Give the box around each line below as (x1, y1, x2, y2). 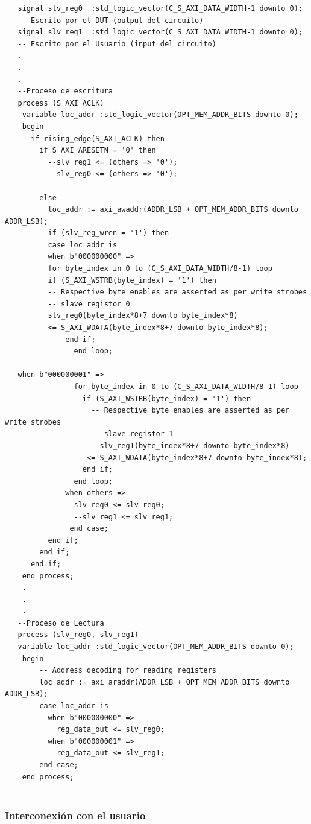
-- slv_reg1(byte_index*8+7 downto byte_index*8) (87, 441, 290, 450)
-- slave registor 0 (48, 299, 130, 308)
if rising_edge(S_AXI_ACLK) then (30, 134, 165, 143)
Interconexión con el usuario (5, 807, 146, 822)
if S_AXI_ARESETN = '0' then (39, 146, 156, 155)
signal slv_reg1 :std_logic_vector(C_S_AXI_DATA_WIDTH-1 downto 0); (17, 28, 303, 37)
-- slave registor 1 (91, 429, 174, 439)
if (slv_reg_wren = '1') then (48, 229, 169, 238)
